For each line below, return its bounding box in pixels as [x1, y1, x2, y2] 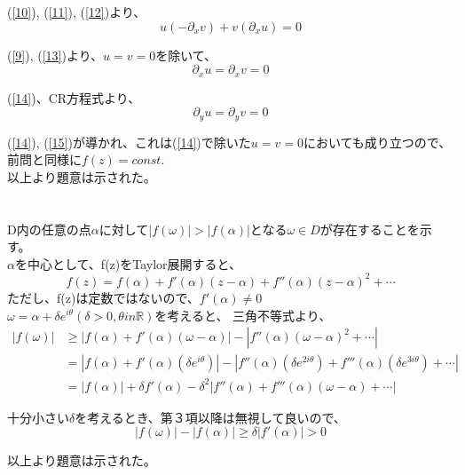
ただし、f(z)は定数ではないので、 [7, 288, 200, 306]
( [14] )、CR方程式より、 [7, 88, 141, 107]
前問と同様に [7, 150, 82, 169]
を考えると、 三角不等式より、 [154, 305, 332, 324]
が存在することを [319, 219, 420, 238]
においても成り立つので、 [303, 132, 452, 151]
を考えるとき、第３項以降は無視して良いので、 [75, 408, 346, 426]
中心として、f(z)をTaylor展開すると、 [27, 254, 242, 273]
